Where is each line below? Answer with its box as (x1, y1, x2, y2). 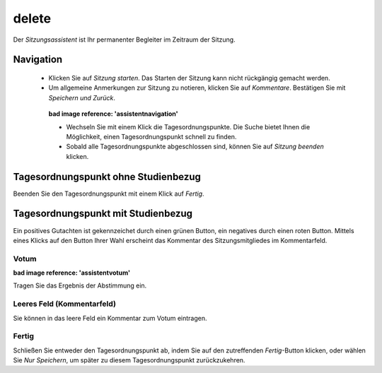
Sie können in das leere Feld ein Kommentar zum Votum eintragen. (13, 314, 208, 322)
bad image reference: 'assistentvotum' (13, 268, 131, 277)
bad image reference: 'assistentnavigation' (48, 109, 178, 118)
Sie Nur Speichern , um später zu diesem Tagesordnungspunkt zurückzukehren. (13, 356, 245, 365)
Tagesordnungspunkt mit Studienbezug (13, 208, 193, 220)
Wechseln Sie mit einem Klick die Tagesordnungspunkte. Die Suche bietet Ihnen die (66, 122, 311, 131)
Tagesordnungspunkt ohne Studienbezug (13, 170, 202, 183)
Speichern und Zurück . (48, 93, 116, 102)
